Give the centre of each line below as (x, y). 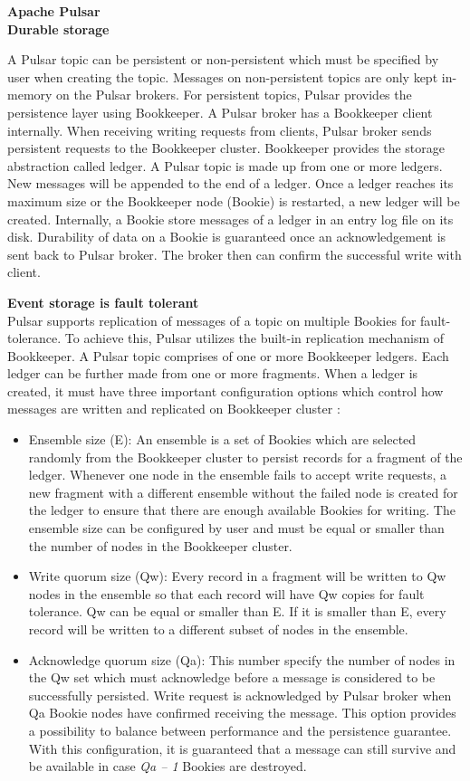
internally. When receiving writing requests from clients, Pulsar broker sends (220, 130)
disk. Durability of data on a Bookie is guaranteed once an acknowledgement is (227, 237)
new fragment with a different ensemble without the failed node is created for (243, 492)
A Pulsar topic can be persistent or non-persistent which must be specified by (223, 59)
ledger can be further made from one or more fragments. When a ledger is (213, 373)
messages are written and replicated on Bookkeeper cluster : (174, 409)
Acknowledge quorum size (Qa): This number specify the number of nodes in (242, 659)
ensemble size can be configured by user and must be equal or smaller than (236, 528)
